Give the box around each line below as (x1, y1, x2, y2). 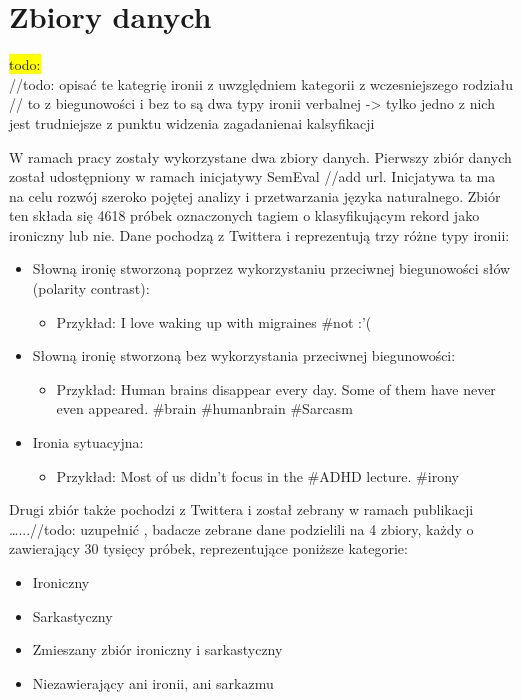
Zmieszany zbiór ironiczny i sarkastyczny (32, 639, 283, 660)
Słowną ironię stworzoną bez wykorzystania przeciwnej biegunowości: (32, 345, 456, 366)
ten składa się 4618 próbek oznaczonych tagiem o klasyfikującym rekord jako (9, 205, 480, 226)
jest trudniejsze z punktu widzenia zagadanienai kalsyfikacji (9, 112, 375, 133)
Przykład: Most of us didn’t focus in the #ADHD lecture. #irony (56, 465, 459, 486)
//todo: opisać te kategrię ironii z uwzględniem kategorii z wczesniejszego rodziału (9, 73, 513, 94)
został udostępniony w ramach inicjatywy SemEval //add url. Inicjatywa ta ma (9, 166, 496, 187)
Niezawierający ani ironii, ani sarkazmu (32, 672, 274, 693)
